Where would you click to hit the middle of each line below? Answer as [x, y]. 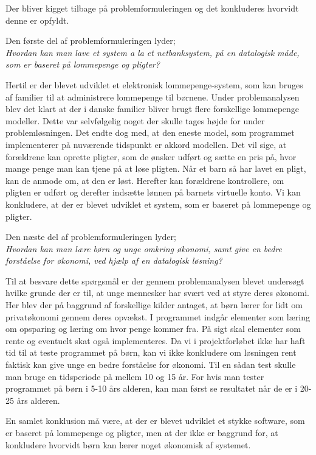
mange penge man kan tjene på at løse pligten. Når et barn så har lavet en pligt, [156, 168]
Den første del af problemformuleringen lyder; [91, 41]
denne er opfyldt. [37, 20]
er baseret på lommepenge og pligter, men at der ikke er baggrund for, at [142, 432]
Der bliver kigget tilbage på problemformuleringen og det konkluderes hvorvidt [152, 8]
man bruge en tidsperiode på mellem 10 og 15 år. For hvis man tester [135, 376]
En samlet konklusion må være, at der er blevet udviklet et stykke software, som [155, 421]
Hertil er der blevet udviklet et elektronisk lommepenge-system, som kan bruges [154, 84]
